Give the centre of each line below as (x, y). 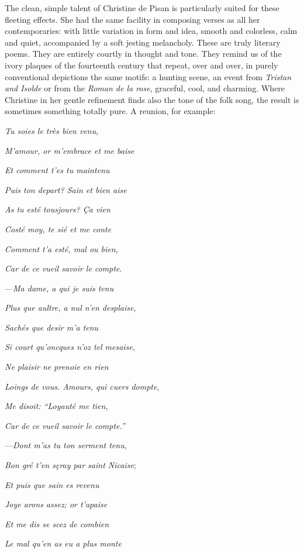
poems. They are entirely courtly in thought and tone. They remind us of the (143, 54)
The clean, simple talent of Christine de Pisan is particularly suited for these (142, 8)
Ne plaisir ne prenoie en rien (57, 367)
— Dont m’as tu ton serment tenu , (66, 445)
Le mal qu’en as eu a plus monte (63, 543)
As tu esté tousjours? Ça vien (58, 209)
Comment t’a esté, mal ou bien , (61, 248)
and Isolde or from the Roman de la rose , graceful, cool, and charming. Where (145, 88)
